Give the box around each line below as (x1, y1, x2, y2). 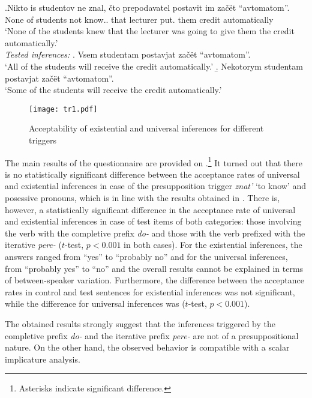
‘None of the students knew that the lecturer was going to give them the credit (5, 25, 295, 37)
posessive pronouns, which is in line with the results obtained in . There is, (5, 191, 280, 204)
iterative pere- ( (5, 238, 62, 251)
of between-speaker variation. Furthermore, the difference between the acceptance (5, 274, 305, 286)
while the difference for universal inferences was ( (5, 297, 185, 310)
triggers (29, 134, 57, 146)
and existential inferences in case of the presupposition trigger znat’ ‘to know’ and (5, 179, 306, 192)
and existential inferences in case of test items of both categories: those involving (5, 215, 302, 228)
